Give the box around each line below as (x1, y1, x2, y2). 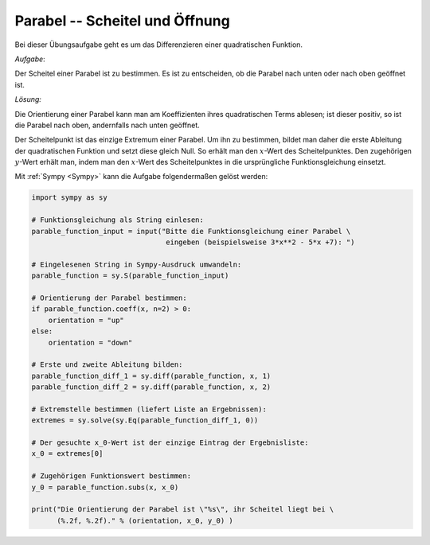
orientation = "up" (48, 315, 125, 325)
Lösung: (14, 95, 41, 104)
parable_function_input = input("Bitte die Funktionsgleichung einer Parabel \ (31, 227, 351, 236)
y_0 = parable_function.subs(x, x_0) (31, 482, 179, 492)
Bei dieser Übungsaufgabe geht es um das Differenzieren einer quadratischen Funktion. (14, 40, 303, 49)
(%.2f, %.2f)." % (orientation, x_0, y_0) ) (57, 516, 234, 525)
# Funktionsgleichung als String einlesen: (31, 216, 205, 224)
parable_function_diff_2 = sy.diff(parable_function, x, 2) (31, 383, 272, 391)
